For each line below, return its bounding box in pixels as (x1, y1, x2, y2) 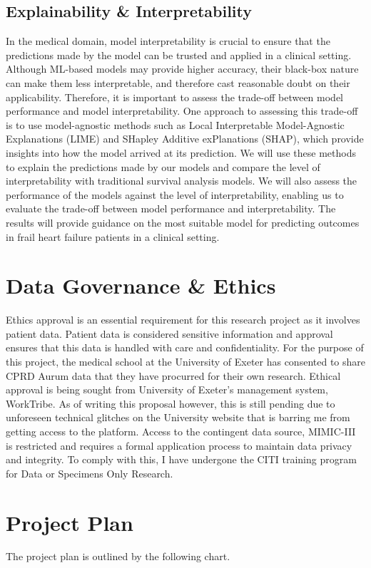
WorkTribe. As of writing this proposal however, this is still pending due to (6, 396, 335, 410)
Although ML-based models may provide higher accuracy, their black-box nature (6, 61, 359, 76)
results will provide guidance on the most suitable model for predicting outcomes (6, 215, 360, 229)
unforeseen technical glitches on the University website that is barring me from (6, 410, 350, 425)
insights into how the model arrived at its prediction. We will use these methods (6, 145, 356, 160)
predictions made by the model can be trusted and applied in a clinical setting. (6, 47, 352, 62)
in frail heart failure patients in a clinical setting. (6, 229, 220, 244)
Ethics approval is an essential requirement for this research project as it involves (6, 312, 360, 327)
